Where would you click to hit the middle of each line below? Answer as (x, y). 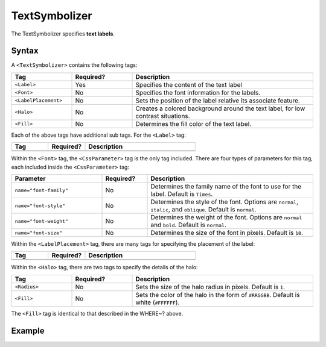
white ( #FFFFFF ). (158, 302)
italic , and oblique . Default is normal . (203, 210)
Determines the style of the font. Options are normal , (225, 202)
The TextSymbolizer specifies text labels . (63, 34)
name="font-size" (39, 233)
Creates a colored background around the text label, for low (220, 108)
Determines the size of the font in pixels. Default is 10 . (227, 233)
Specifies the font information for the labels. (198, 92)
